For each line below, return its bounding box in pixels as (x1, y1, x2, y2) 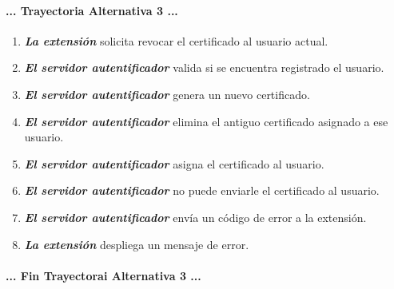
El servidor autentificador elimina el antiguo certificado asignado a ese (24, 113, 388, 129)
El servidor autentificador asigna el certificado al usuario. (24, 155, 324, 172)
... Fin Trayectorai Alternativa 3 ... (6, 267, 201, 283)
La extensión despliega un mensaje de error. (24, 236, 249, 252)
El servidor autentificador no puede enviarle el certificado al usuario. (24, 182, 380, 199)
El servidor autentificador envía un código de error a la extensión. (24, 208, 367, 225)
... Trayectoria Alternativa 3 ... (6, 2, 178, 18)
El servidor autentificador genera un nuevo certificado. (24, 85, 310, 102)
